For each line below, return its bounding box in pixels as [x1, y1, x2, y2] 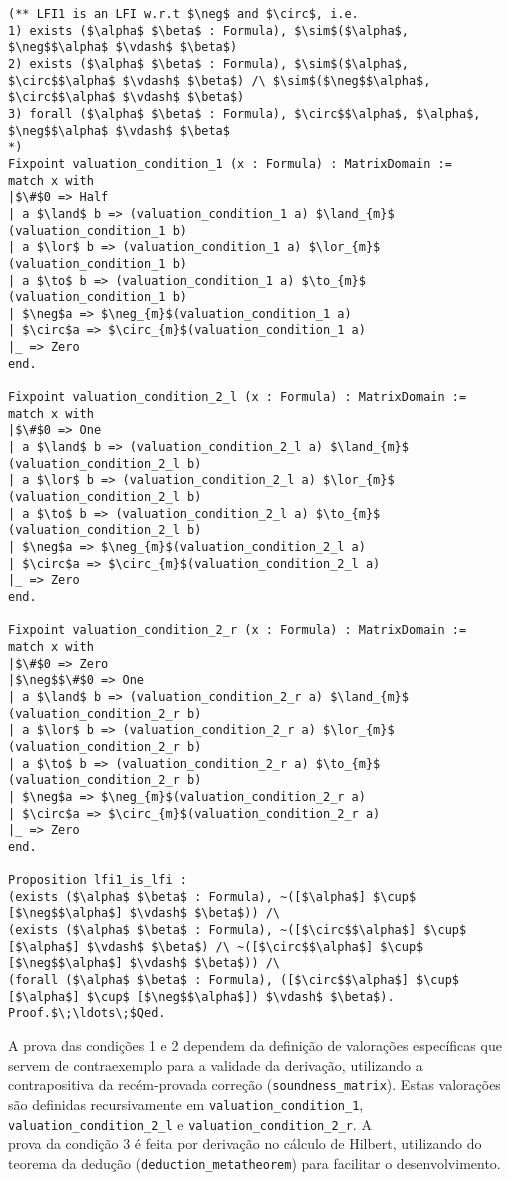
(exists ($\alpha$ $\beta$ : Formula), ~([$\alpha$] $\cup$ [8, 889, 417, 904]
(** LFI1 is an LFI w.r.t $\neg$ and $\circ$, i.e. [8, 7, 359, 21]
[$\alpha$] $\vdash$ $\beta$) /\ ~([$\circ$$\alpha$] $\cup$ [8, 939, 424, 954]
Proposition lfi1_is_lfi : [8, 873, 187, 888]
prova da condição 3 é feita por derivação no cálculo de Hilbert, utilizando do [8, 1133, 482, 1154]
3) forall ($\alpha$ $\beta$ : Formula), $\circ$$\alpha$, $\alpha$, [8, 106, 481, 121]
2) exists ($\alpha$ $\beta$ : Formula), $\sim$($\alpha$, [8, 56, 409, 71]
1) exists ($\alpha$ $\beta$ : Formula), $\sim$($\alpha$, [8, 23, 409, 38]
